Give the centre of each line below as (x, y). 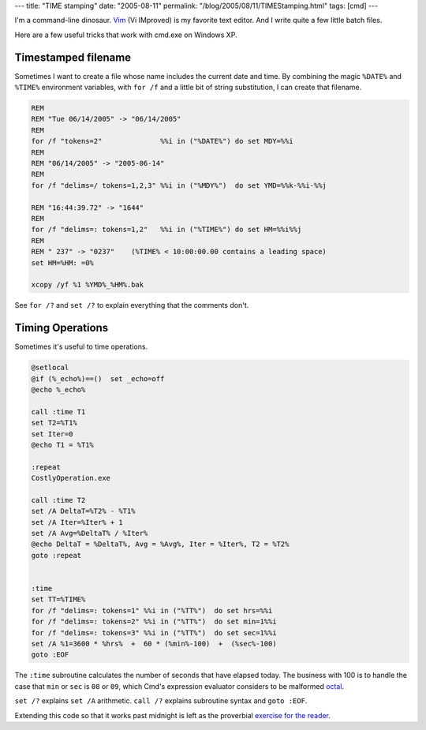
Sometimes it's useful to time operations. (81, 346)
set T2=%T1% (54, 423)
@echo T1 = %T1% (63, 445)
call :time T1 (58, 412)
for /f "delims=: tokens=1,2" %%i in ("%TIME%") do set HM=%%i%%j (166, 230)
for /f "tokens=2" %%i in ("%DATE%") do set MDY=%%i (162, 141)
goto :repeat (56, 555)
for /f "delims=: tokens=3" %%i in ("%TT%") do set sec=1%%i (154, 633)
